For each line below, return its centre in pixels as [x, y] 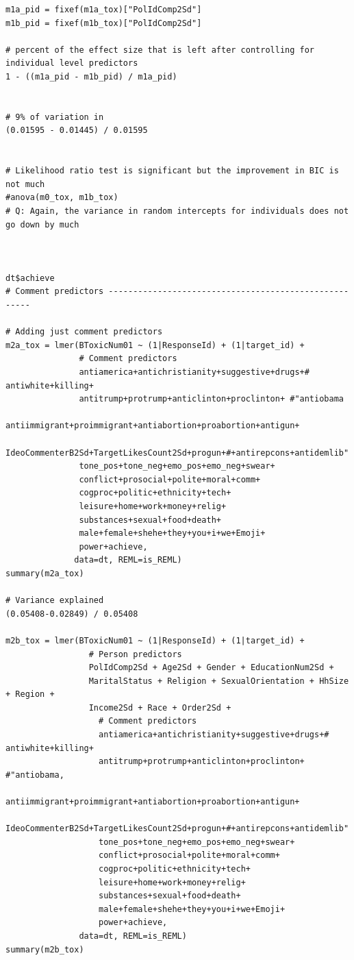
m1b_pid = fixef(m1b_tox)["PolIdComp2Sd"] [104, 23]
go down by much [42, 224]
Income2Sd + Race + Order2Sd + [160, 707]
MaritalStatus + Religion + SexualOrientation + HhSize [219, 681]
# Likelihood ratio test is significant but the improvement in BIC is [172, 171]
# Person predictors [135, 654]
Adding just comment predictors [89, 332]
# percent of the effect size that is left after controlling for [160, 50]
